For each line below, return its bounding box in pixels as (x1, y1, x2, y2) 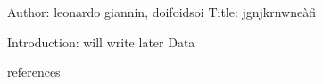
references (7, 63, 61, 81)
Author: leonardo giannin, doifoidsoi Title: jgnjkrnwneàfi (7, 3, 317, 21)
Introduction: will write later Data (7, 32, 195, 51)
